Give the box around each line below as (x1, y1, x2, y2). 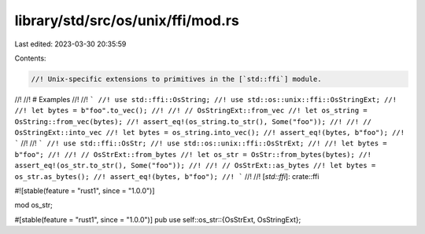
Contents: (14, 53, 46, 63)
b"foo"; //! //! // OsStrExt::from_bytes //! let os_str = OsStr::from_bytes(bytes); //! (14, 150, 371, 159)
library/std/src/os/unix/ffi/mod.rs (14, 12, 239, 29)
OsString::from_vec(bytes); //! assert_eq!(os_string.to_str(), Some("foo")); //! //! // (14, 117, 371, 126)
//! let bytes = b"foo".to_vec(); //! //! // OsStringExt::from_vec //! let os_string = (14, 106, 368, 115)
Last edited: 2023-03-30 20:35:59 (14, 39, 127, 49)
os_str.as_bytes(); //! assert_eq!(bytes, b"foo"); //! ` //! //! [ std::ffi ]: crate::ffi (14, 171, 320, 181)
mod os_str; (14, 200, 53, 210)
